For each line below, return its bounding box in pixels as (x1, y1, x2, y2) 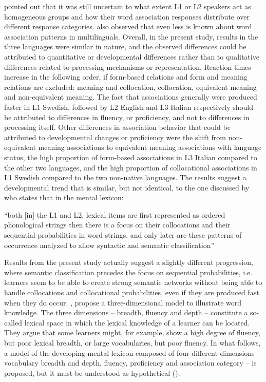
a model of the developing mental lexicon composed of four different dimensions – (4, 347, 261, 358)
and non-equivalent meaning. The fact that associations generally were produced (4, 91, 257, 102)
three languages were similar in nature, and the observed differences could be (4, 41, 246, 52)
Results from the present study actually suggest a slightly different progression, (4, 257, 253, 268)
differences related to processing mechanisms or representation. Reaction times (4, 61, 251, 72)
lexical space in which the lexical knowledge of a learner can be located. (24, 317, 250, 328)
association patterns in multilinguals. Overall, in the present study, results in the (4, 31, 258, 42)
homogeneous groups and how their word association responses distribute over (4, 11, 250, 22)
